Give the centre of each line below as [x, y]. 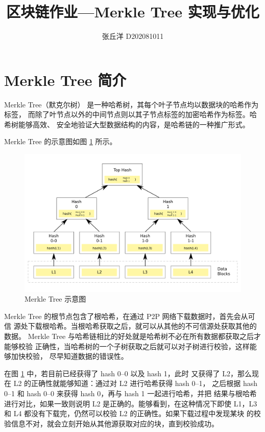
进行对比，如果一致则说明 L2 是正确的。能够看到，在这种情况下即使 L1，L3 [131, 403]
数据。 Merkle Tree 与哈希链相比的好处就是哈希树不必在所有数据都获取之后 [129, 336]
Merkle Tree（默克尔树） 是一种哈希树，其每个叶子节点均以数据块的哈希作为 [131, 104]
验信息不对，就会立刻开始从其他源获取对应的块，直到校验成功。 [111, 423]
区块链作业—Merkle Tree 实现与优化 [133, 12]
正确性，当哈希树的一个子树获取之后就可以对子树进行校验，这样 [142, 346]
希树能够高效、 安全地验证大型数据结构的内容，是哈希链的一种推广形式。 [127, 124]
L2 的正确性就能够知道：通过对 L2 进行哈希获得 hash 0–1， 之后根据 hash [135, 383]
